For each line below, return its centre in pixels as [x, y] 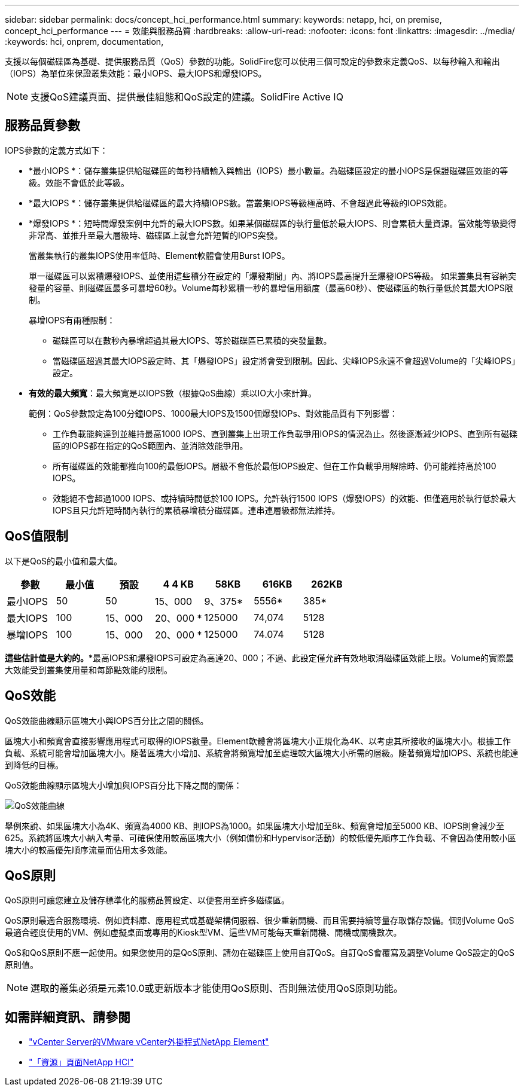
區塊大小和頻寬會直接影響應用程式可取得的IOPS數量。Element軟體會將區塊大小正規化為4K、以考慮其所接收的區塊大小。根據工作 [258, 741]
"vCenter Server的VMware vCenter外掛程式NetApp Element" [149, 1042]
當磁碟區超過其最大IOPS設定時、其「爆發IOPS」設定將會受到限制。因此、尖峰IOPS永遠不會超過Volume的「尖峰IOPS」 [284, 360]
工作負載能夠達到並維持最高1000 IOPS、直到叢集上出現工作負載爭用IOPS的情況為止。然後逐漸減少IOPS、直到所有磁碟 [285, 433]
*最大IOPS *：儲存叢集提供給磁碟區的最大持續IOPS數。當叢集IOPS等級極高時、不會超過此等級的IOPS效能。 [240, 203]
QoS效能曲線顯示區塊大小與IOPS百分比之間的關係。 [107, 720]
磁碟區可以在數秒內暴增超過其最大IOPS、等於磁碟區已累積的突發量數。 [192, 340]
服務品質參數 [42, 126]
